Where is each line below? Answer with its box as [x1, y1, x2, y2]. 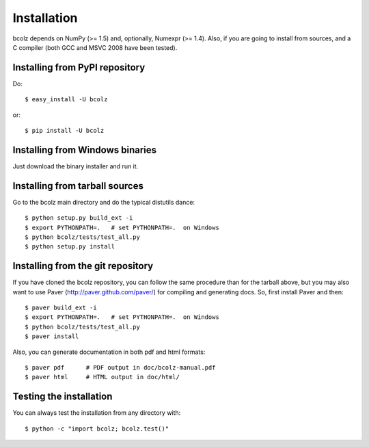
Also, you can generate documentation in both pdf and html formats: [12, 348, 206, 356]
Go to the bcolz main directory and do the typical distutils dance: [12, 198, 195, 206]
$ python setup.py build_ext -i [25, 214, 133, 222]
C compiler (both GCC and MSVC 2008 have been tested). [12, 43, 178, 51]
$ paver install [25, 333, 79, 340]
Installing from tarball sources [12, 180, 143, 192]
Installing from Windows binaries [12, 144, 157, 155]
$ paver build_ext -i [25, 304, 97, 311]
